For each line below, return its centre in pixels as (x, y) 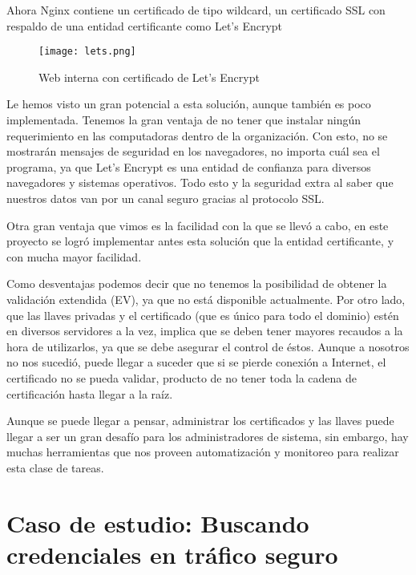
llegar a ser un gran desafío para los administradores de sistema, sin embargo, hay (208, 436)
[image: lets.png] (87, 52)
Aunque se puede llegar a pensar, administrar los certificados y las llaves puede (200, 421)
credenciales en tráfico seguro (172, 554)
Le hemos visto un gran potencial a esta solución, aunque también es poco (189, 104)
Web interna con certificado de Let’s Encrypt (149, 77)
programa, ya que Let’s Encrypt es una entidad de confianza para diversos (189, 166)
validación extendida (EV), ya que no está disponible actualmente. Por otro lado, (206, 299)
